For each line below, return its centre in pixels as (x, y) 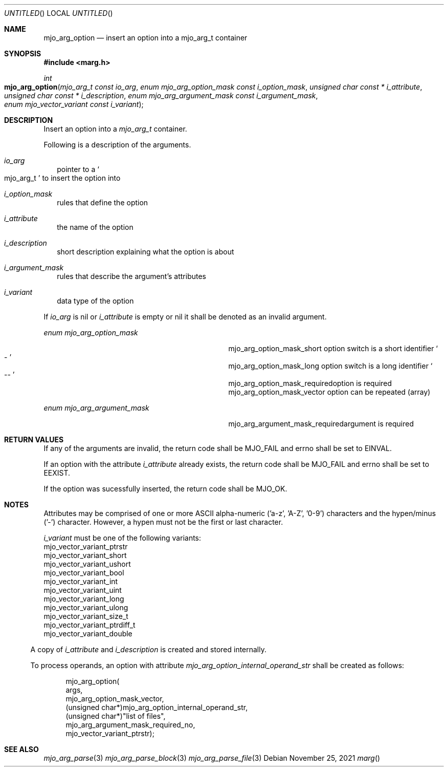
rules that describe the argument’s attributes (132, 276)
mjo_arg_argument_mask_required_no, (130, 725)
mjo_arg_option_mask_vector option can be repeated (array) (329, 392)
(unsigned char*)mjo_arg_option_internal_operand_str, (157, 707)
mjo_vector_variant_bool (84, 573)
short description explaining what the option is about (145, 252)
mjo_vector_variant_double (88, 634)
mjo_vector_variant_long (84, 599)
